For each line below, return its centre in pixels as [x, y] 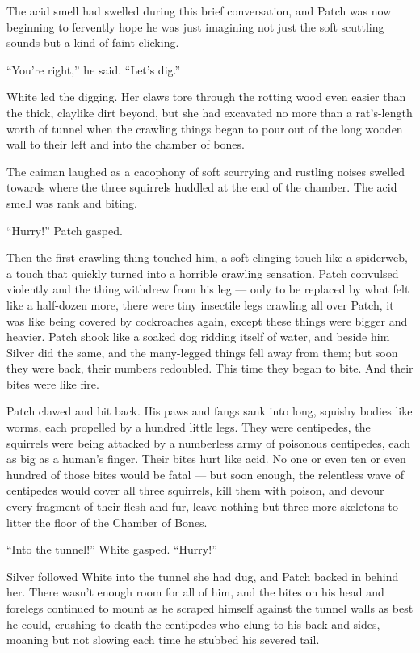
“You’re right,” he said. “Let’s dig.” [94, 69]
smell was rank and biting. [72, 202]
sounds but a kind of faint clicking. [93, 42]
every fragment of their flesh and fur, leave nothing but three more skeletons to [203, 506]
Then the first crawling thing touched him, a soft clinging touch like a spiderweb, [207, 257]
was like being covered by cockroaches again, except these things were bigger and [207, 320]
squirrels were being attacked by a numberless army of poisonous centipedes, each [209, 442]
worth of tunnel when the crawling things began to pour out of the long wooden [205, 128]
